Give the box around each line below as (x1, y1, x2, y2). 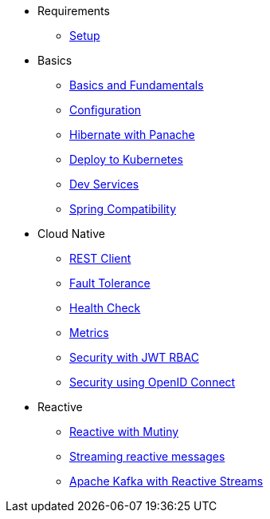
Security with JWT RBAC (69, 351, 199, 364)
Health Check (69, 301, 141, 315)
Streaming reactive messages (69, 450, 225, 463)
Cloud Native (37, 227, 105, 240)
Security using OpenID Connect (69, 375, 236, 389)
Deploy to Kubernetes (69, 153, 183, 166)
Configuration (69, 103, 142, 117)
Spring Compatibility (69, 202, 177, 216)
